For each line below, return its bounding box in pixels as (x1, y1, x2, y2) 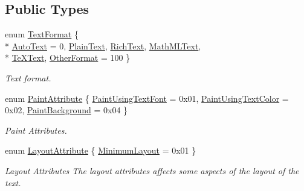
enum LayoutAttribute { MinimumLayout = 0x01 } (5, 144, 196, 157)
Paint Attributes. (5, 124, 67, 136)
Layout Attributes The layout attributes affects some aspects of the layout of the (5, 164, 299, 177)
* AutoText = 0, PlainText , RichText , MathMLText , (5, 39, 201, 52)
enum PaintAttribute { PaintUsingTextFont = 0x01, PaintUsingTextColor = (5, 92, 289, 104)
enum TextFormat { (5, 28, 79, 40)
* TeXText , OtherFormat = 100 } (5, 51, 131, 64)
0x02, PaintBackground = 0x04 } (5, 104, 128, 116)
